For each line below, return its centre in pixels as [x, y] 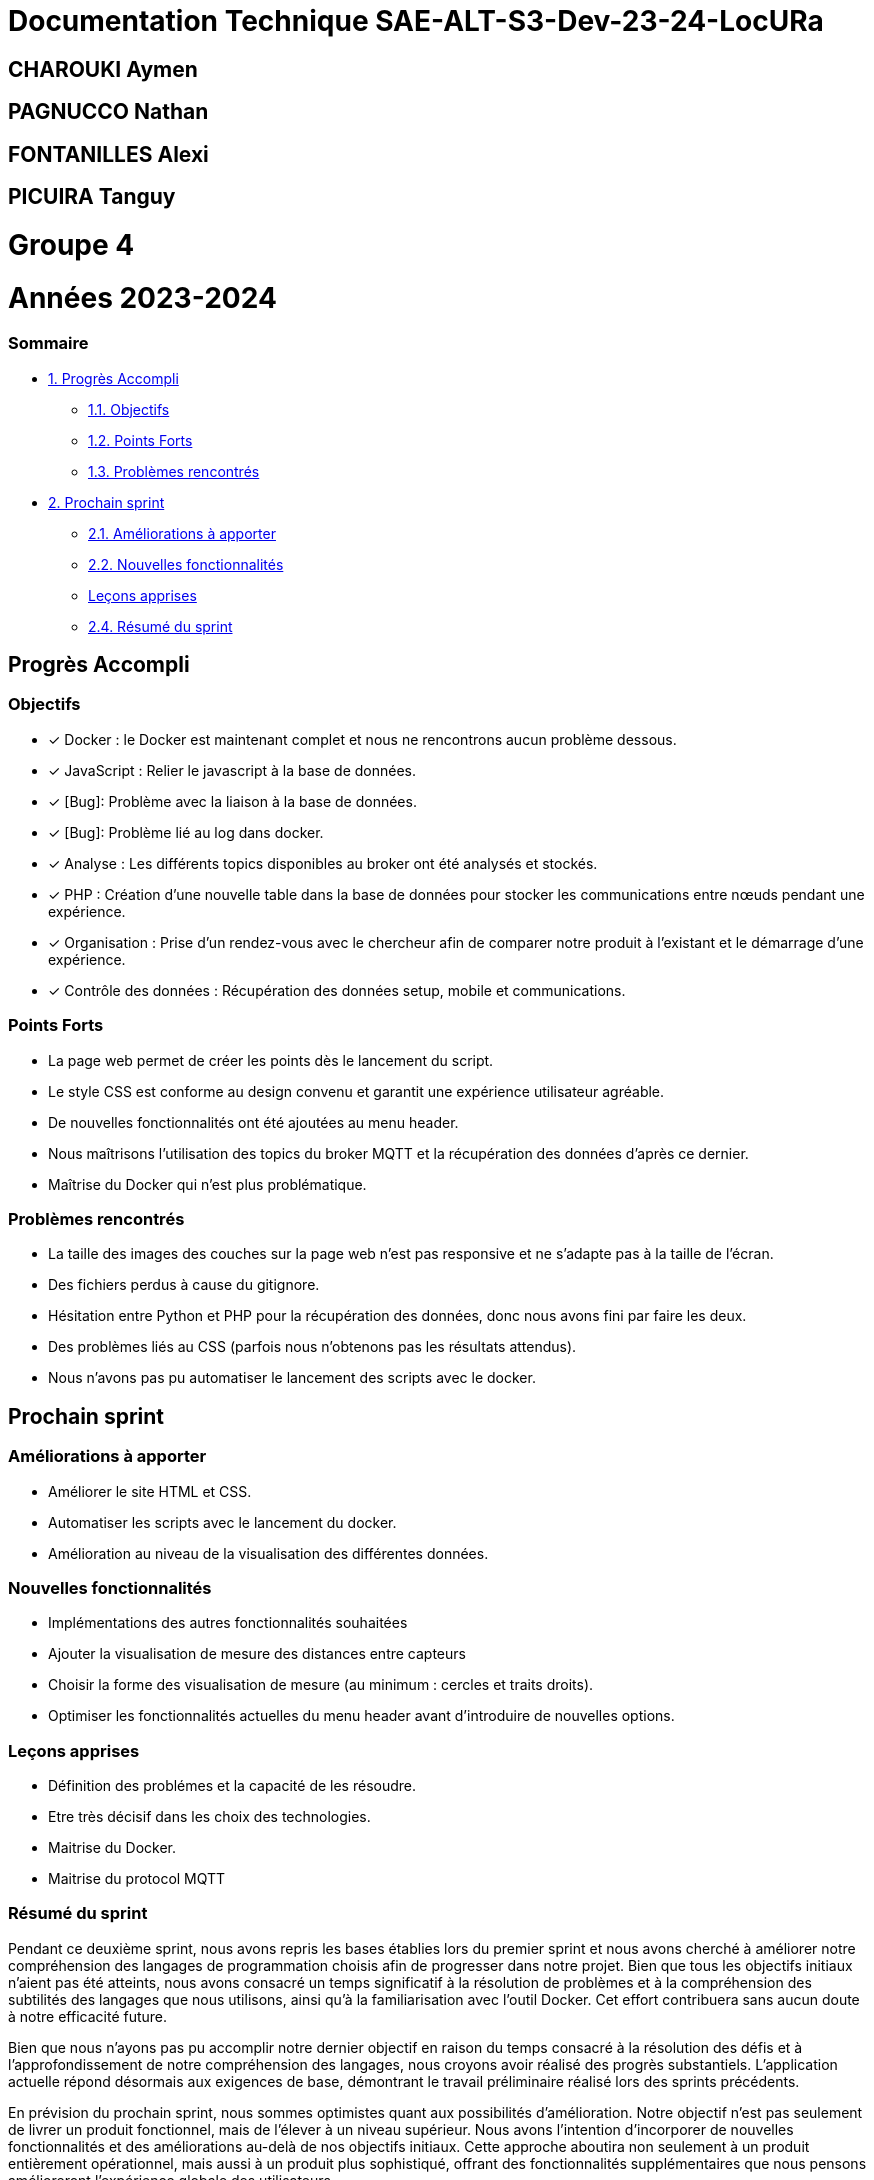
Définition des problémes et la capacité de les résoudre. [232, 1786]
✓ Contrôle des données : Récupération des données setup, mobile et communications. [337, 990]
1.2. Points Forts [140, 440]
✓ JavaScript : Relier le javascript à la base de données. [232, 770]
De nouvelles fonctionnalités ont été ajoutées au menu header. [253, 1122]
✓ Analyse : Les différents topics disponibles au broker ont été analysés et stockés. [323, 863]
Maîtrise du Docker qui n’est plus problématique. [207, 1184]
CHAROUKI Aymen [103, 69]
